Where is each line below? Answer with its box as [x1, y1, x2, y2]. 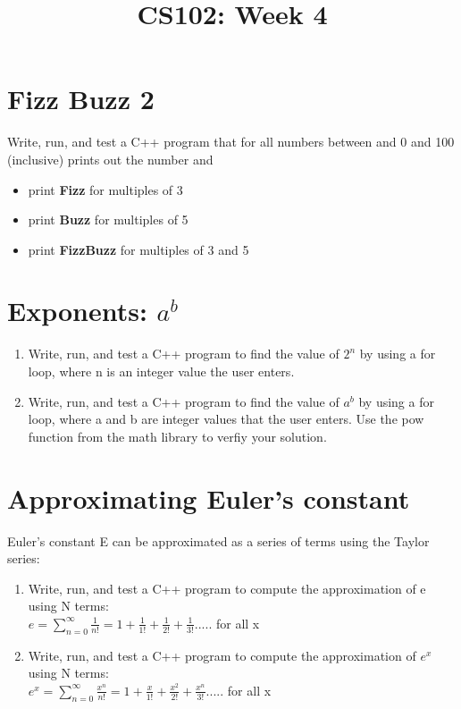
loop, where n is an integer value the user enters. [28, 362, 295, 380]
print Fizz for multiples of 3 [28, 180, 183, 198]
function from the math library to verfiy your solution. [28, 426, 327, 445]
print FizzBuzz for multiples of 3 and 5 [28, 240, 249, 258]
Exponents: [7, 292, 147, 329]
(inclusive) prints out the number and [7, 149, 214, 168]
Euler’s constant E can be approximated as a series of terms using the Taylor [7, 531, 430, 550]
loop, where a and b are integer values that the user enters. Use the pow [28, 409, 424, 428]
